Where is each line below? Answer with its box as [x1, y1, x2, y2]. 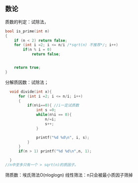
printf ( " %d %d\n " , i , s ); [36, 135, 90, 140]
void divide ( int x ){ [9, 89, 52, 94]
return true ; [14, 65, 41, 70]
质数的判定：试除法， [5, 19, 48, 25]
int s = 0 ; [36, 108, 56, 113]
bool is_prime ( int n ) [5, 29, 50, 34]
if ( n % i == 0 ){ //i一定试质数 [27, 103, 79, 108]
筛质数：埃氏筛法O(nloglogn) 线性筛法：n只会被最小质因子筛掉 [5, 172, 133, 178]
